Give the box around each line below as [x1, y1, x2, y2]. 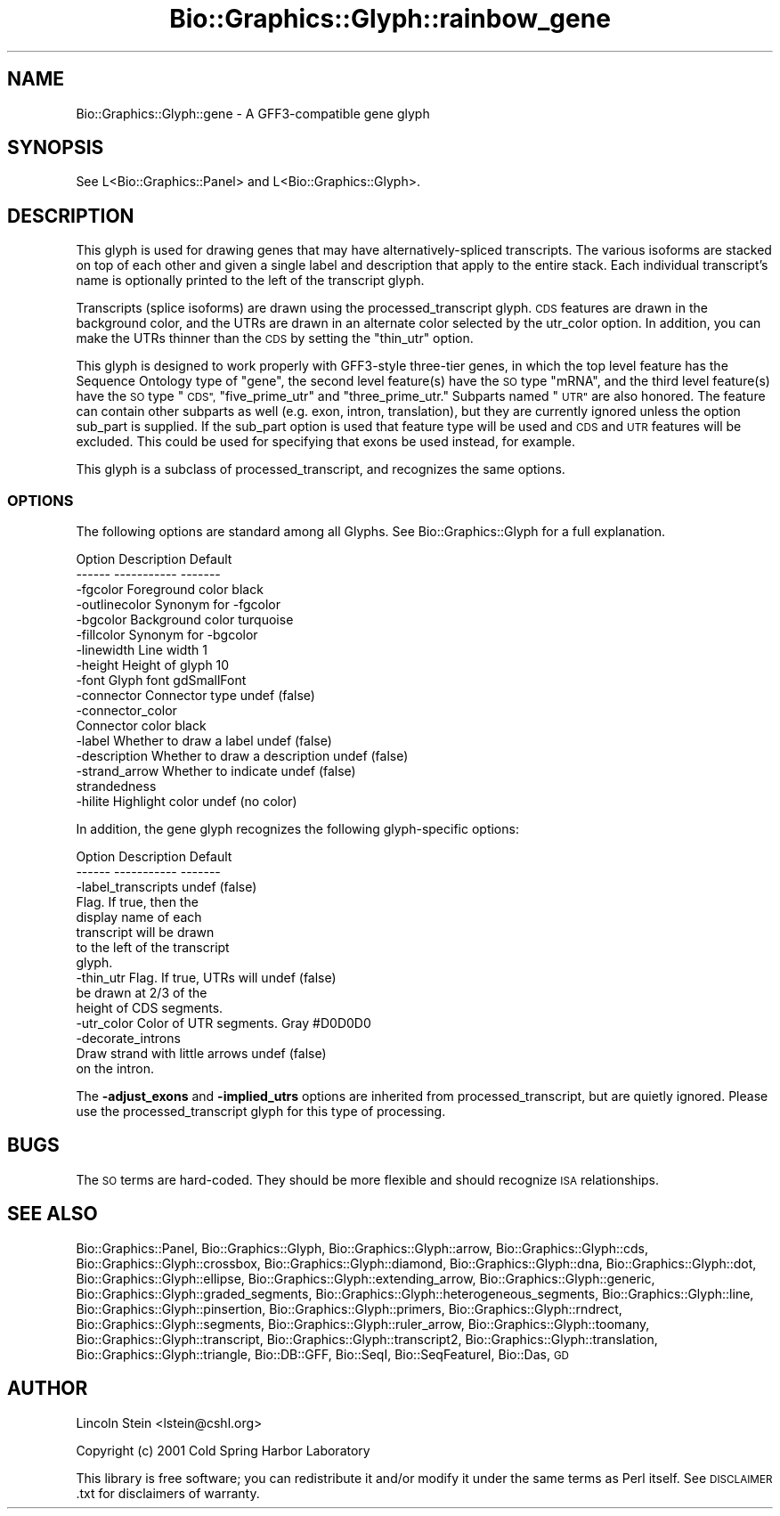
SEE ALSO [7, 1202, 98, 1226]
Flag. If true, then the [76, 894, 199, 910]
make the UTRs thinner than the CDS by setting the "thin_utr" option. [76, 330, 474, 346]
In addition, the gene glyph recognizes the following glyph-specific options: [76, 821, 519, 837]
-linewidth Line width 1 [76, 642, 208, 658]
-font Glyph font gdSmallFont [76, 672, 247, 689]
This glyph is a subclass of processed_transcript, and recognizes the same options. [76, 461, 565, 477]
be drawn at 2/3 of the [76, 985, 207, 1001]
